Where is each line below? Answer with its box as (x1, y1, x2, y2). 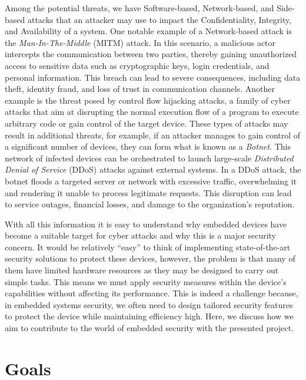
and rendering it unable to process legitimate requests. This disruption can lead (5, 186, 292, 199)
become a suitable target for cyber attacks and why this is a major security (5, 229, 276, 242)
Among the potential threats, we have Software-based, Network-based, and (5, 2, 274, 14)
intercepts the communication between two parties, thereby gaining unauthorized (5, 48, 297, 60)
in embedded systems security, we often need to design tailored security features (5, 298, 293, 310)
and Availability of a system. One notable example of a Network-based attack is (5, 25, 292, 37)
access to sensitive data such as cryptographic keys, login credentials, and (5, 59, 270, 71)
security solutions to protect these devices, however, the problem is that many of (5, 252, 295, 265)
